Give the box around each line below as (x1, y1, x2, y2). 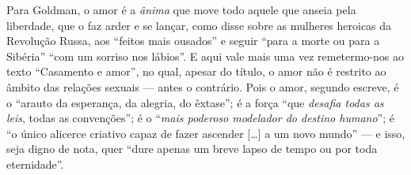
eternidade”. (6, 155, 64, 172)
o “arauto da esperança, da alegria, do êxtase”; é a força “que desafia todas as (6, 94, 384, 110)
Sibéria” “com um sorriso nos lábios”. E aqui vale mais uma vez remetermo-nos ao (6, 47, 405, 64)
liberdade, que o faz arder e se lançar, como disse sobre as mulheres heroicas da (6, 17, 392, 33)
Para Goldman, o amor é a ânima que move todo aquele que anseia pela (6, 2, 356, 17)
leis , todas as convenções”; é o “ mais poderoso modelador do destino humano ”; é (6, 110, 394, 126)
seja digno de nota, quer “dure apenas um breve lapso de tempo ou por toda (6, 140, 378, 157)
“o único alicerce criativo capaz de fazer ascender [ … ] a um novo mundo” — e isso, (6, 125, 405, 141)
